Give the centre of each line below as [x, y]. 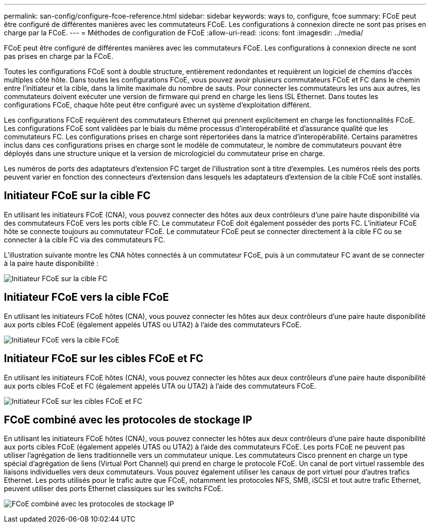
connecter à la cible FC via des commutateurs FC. [85, 239]
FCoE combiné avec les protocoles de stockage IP [128, 420]
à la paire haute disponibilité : [51, 263]
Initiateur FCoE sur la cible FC [77, 196]
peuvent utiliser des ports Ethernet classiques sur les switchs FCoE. [114, 489]
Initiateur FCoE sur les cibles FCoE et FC [104, 359]
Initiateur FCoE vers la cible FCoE [87, 297]
